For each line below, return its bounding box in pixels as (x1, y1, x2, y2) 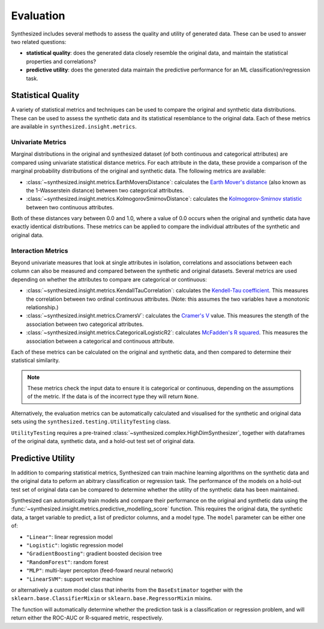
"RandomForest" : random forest (26, 558, 109, 565)
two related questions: (11, 38, 67, 45)
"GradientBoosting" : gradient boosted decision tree (26, 550, 162, 557)
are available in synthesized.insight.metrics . (11, 123, 137, 130)
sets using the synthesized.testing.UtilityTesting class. (11, 418, 171, 425)
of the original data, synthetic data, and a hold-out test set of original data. (11, 438, 195, 445)
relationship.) (26, 304, 59, 311)
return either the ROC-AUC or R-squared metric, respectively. (11, 614, 163, 622)
